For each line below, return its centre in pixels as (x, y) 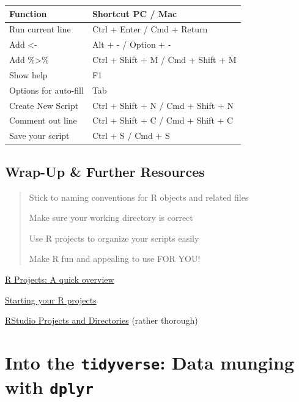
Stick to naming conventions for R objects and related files (139, 197)
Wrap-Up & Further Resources (105, 171)
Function (28, 13)
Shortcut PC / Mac (135, 13)
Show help (28, 74)
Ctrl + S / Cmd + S (131, 136)
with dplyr (49, 387)
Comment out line (43, 120)
